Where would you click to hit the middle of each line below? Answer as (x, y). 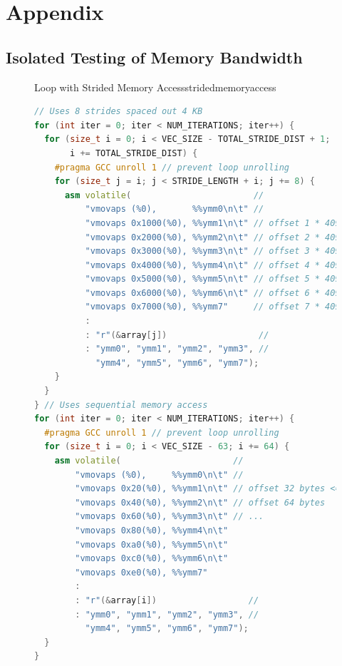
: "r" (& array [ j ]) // (177, 335)
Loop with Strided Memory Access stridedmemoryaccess (155, 87)
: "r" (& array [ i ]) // (167, 600)
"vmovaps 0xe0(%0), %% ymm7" (141, 572)
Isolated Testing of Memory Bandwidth (154, 57)
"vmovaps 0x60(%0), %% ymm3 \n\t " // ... (170, 517)
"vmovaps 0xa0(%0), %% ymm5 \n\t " (152, 544)
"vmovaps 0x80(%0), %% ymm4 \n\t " (152, 530)
